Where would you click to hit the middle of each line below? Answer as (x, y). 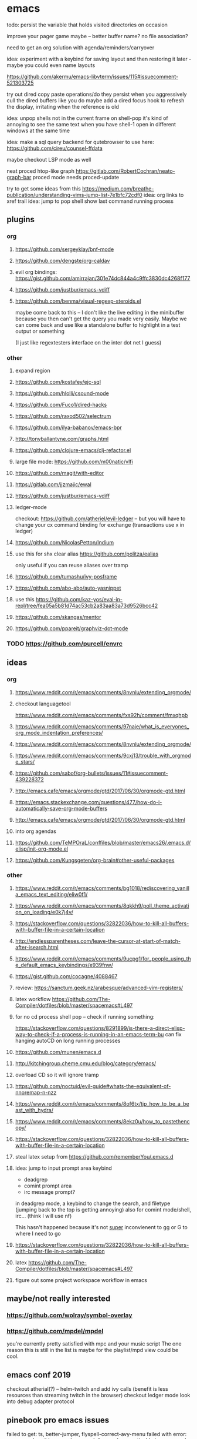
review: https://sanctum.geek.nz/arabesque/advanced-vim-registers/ (99, 988)
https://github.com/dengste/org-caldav (62, 260)
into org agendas (35, 831)
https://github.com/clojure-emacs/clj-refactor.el (73, 450)
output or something (40, 331)
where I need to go (38, 1233)
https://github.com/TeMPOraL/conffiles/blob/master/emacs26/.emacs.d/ (103, 842)
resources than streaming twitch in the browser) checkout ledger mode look (98, 1396)
